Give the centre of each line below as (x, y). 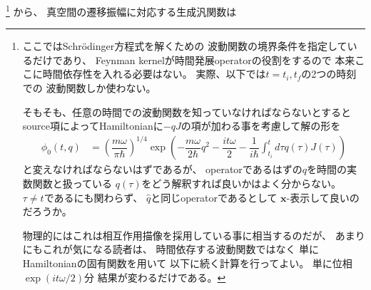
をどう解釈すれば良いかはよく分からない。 (242, 183)
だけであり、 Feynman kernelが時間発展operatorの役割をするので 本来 (194, 59)
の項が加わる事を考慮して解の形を (261, 126)
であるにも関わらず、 (93, 197)
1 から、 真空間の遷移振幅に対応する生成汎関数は (121, 10)
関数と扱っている (72, 183)
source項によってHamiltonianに (93, 126)
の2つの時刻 (329, 74)
